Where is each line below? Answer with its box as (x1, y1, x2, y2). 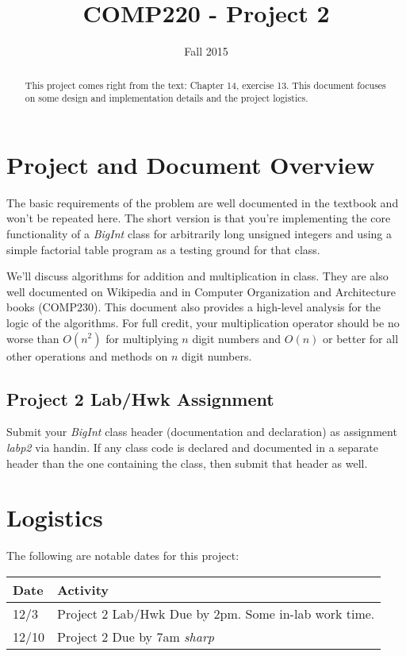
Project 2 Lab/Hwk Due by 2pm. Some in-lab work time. (57, 604, 375, 623)
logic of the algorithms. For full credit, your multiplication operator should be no (6, 314, 400, 330)
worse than (6, 330, 59, 346)
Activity (57, 580, 109, 599)
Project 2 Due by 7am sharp (57, 627, 214, 646)
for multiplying (105, 330, 178, 346)
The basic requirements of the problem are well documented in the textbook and (6, 194, 399, 210)
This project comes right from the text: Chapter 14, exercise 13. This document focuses (25, 78, 386, 91)
